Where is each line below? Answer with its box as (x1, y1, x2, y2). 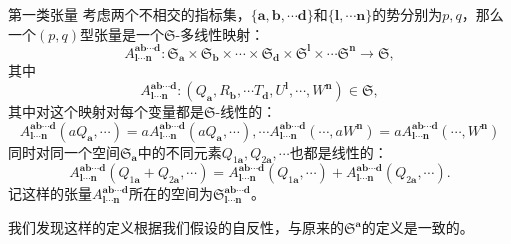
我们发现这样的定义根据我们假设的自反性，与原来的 (8, 217, 344, 238)
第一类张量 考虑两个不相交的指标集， (8, 4, 251, 24)
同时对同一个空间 (8, 141, 120, 162)
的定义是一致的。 (361, 217, 474, 238)
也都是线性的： (289, 141, 388, 162)
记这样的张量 (8, 183, 92, 204)
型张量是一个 (80, 23, 164, 44)
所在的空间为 (128, 183, 213, 204)
